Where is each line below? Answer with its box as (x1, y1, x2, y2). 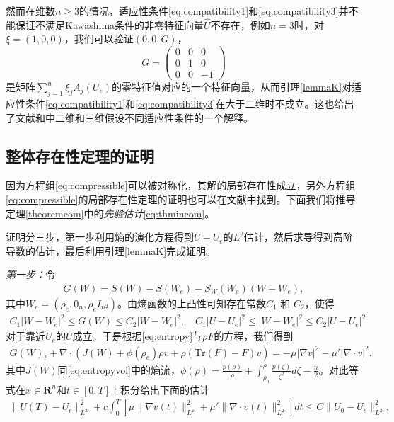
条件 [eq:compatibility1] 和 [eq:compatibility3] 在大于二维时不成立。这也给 (25, 96, 344, 110)
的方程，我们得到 (214, 329, 294, 343)
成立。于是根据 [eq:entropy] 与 (72, 329, 203, 343)
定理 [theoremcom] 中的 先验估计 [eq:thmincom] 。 (6, 205, 215, 220)
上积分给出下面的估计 (110, 382, 210, 397)
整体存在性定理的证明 (6, 144, 154, 166)
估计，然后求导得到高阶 (243, 229, 353, 244)
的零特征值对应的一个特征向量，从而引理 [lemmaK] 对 (112, 79, 352, 94)
